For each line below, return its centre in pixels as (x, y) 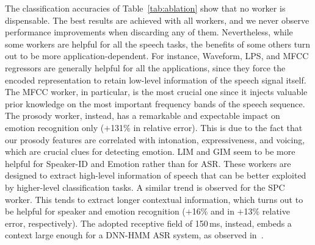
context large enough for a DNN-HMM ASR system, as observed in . (134, 235)
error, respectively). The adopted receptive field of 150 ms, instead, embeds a (148, 223)
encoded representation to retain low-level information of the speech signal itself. (156, 80)
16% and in (213, 211)
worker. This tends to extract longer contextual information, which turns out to (154, 199)
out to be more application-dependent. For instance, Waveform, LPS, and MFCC (157, 56)
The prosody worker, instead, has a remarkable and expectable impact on (143, 115)
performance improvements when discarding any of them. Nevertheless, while (149, 32)
